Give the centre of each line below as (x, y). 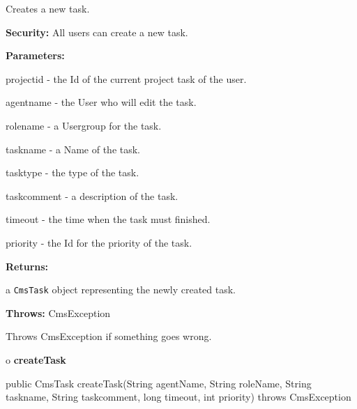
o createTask (36, 359)
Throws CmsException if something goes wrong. (109, 336)
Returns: (27, 266)
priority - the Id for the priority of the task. (99, 242)
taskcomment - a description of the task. (92, 195)
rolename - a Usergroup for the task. (84, 125)
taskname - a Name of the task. (73, 149)
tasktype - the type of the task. (73, 172)
